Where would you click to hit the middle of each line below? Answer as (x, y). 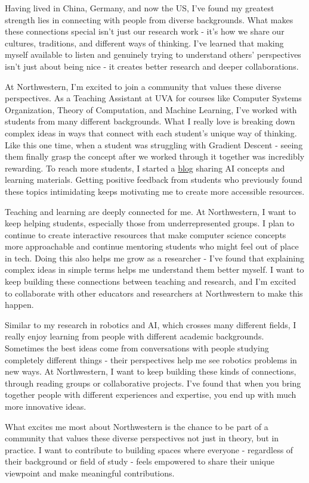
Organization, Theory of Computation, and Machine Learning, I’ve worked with (151, 109)
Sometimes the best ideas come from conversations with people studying (137, 348)
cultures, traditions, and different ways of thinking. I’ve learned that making (144, 43)
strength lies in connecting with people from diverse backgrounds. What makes (149, 19)
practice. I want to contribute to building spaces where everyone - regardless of (149, 449)
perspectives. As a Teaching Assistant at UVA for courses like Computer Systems (153, 98)
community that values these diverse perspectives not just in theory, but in (142, 438)
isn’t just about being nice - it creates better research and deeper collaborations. (152, 66)
